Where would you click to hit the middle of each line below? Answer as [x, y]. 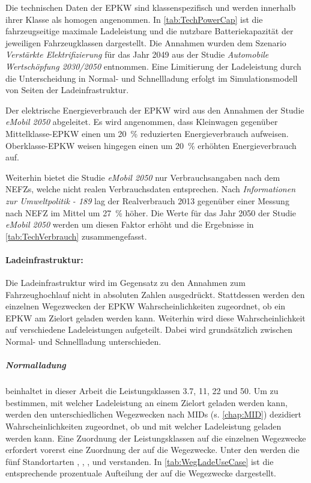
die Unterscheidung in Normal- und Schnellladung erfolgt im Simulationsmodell [152, 78]
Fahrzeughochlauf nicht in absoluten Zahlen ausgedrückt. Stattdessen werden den [155, 294]
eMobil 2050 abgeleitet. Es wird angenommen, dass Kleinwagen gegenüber [142, 122]
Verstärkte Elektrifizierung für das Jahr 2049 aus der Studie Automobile [137, 54]
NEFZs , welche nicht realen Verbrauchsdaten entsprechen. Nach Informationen [150, 189]
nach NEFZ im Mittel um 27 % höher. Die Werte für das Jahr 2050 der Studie [151, 212]
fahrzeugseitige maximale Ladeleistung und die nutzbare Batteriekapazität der [149, 31]
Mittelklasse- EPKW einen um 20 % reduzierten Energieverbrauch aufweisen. [147, 133]
